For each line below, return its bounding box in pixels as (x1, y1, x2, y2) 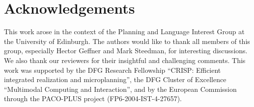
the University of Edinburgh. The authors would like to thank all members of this (4, 36, 250, 46)
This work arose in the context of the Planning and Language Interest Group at (4, 26, 245, 37)
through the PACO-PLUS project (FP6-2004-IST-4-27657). (4, 93, 182, 104)
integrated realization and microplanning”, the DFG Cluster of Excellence (4, 74, 226, 85)
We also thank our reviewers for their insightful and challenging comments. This (4, 55, 246, 65)
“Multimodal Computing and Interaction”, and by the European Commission (4, 84, 237, 94)
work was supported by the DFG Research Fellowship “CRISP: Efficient (4, 64, 221, 75)
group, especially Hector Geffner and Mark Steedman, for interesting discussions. (4, 45, 248, 56)
